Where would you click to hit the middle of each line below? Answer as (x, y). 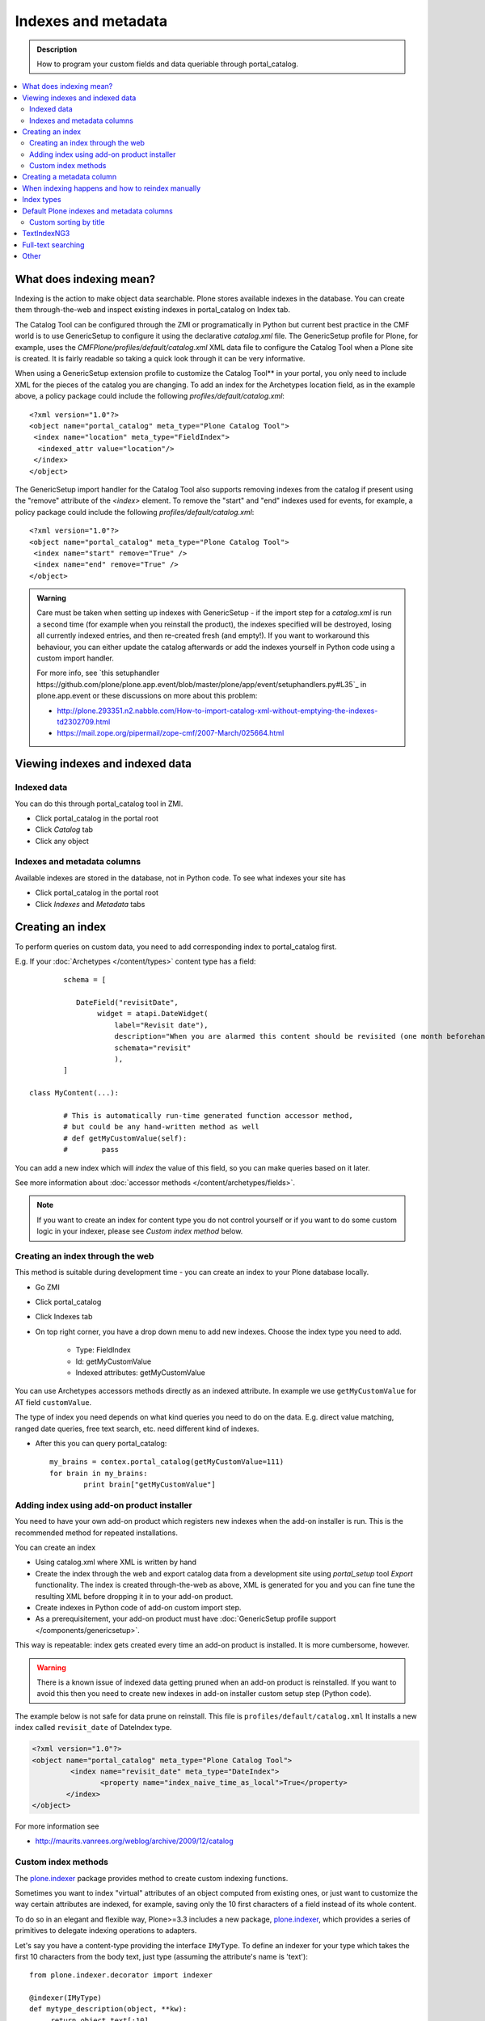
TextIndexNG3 (46, 234)
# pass (91, 1150)
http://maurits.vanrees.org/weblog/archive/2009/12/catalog (134, 1841)
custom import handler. (76, 658)
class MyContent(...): (74, 1093)
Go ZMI (47, 1287)
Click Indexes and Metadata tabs (90, 904)
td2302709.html (84, 721)
